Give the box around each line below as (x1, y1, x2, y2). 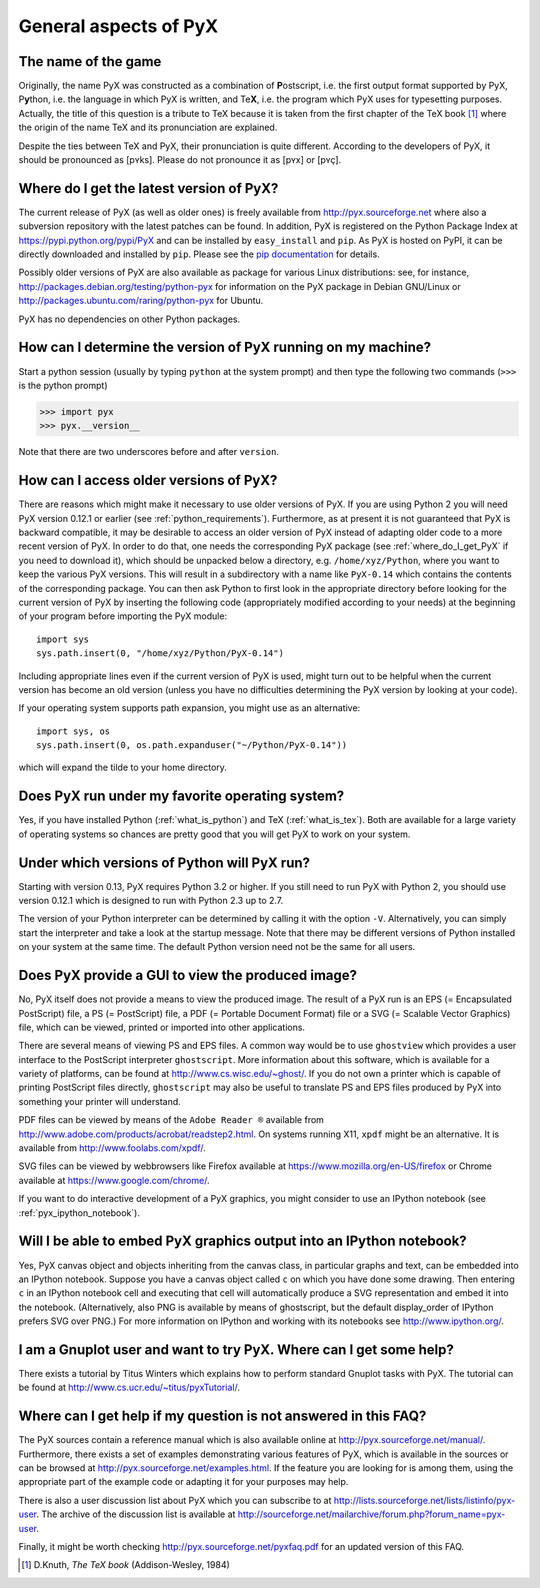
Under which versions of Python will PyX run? (18, 854, 310, 871)
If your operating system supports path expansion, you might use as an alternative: (18, 702, 361, 714)
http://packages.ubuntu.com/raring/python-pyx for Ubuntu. (18, 295, 264, 307)
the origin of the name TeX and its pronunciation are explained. (18, 121, 278, 134)
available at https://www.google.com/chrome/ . (18, 1174, 210, 1186)
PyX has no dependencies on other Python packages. (18, 313, 240, 325)
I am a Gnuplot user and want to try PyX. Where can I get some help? (18, 1341, 454, 1358)
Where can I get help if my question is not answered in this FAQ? (18, 1408, 427, 1425)
